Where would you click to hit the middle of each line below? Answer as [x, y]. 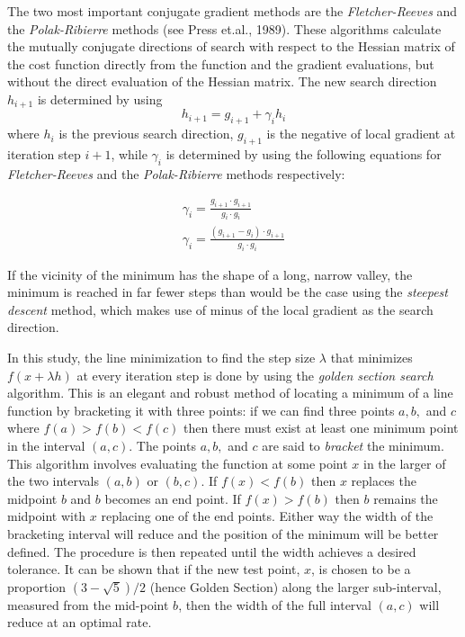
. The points [162, 445]
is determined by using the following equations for [304, 154]
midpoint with [47, 516]
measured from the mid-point [88, 604]
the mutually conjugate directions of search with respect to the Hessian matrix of [231, 46]
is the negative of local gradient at [361, 134]
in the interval [46, 445]
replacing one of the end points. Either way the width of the [267, 516]
